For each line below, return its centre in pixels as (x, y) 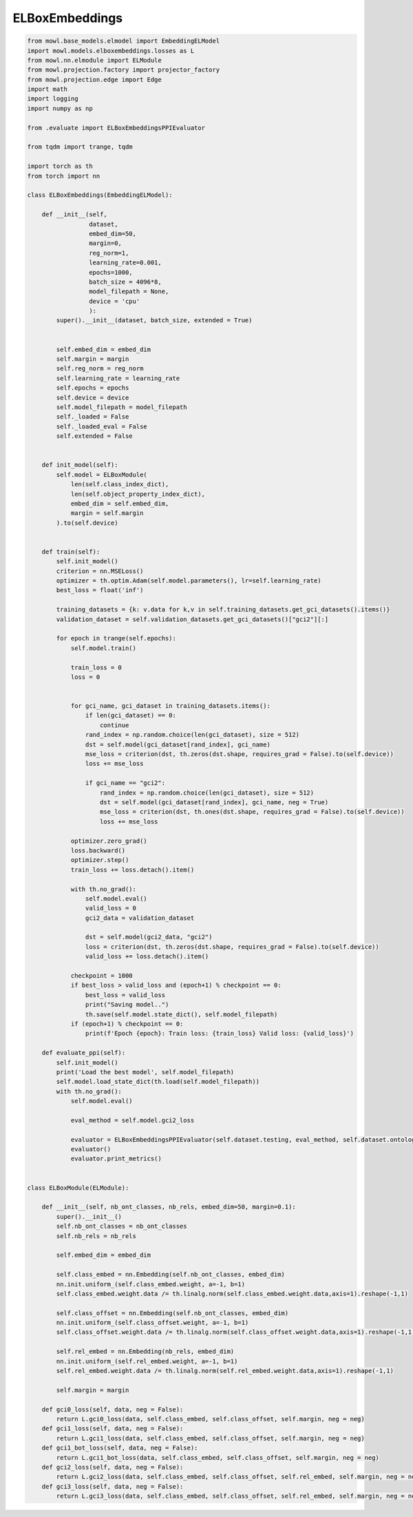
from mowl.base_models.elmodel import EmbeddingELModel (124, 41)
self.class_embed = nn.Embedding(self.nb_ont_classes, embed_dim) (171, 1275)
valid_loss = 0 (111, 908)
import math (47, 89)
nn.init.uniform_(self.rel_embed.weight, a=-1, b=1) (147, 1361)
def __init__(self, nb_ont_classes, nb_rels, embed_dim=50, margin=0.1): (169, 1207)
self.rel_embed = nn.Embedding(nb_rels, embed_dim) (145, 1352)
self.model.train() (104, 648)
